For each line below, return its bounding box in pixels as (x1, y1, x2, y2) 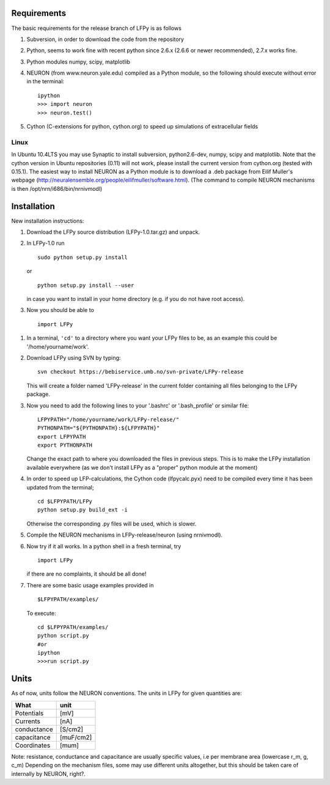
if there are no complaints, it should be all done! (26, 570, 147, 578)
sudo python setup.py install (37, 254, 128, 261)
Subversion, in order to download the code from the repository (26, 35, 185, 43)
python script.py (37, 632, 89, 639)
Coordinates (15, 741, 51, 750)
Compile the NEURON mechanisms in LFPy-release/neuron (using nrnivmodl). (26, 531, 223, 538)
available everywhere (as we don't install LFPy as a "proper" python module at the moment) (26, 464, 258, 471)
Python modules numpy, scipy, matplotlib (26, 58, 131, 65)
